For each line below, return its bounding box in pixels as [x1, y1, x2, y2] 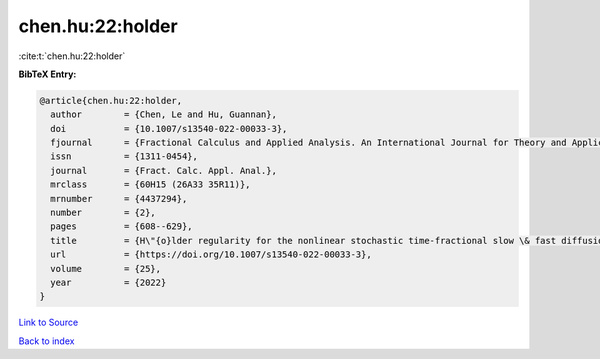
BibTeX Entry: [18, 68, 77, 80]
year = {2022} [50, 277, 167, 288]
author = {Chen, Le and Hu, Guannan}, [50, 109, 277, 120]
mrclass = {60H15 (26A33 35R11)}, [50, 179, 251, 190]
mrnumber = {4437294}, [50, 193, 188, 204]
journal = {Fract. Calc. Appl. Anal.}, [50, 165, 277, 176]
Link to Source [18, 316, 79, 329]
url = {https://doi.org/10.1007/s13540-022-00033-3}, [50, 249, 372, 260]
